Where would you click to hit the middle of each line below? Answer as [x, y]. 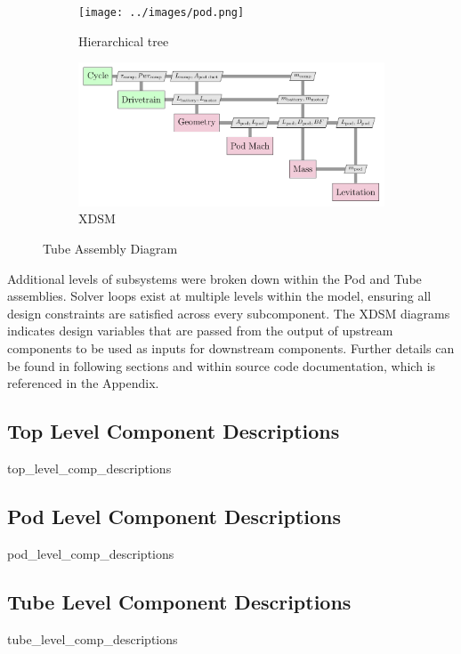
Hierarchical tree [124, 40]
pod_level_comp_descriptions [91, 553]
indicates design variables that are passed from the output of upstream [200, 331]
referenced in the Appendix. [83, 383]
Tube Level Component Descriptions [179, 601]
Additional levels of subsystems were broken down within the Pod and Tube [214, 278]
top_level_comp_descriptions [89, 468]
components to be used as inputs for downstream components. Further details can [231, 347]
